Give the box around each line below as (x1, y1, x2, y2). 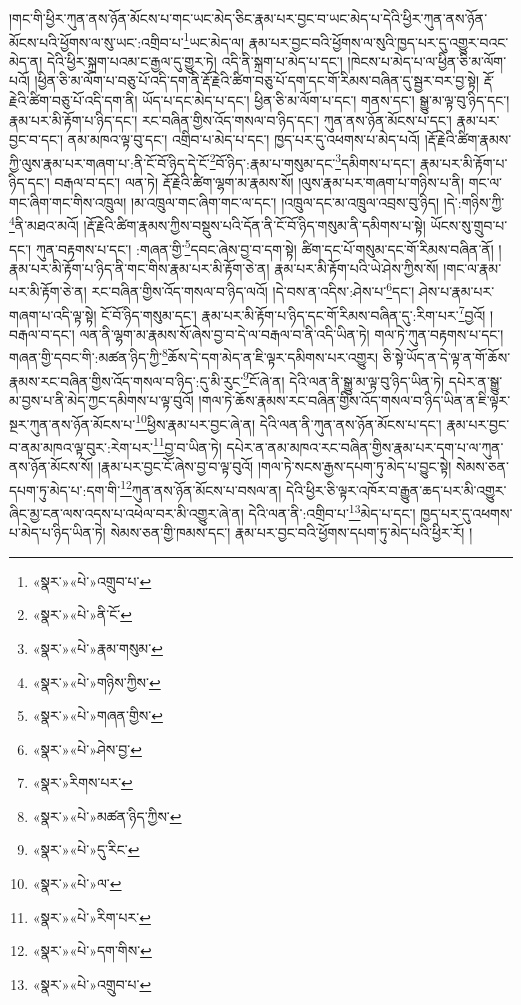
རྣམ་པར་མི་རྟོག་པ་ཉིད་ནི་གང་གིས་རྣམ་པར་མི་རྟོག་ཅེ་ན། (9, 257, 270, 278)
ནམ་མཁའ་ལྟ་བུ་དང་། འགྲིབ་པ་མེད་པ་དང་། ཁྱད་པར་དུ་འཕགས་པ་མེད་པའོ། (67, 129, 420, 150)
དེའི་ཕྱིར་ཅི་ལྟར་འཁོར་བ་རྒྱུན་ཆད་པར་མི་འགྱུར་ (286, 479, 507, 500)
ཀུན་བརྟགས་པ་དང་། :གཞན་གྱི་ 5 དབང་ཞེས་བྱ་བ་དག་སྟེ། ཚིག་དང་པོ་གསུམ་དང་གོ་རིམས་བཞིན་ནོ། (35, 235, 494, 259)
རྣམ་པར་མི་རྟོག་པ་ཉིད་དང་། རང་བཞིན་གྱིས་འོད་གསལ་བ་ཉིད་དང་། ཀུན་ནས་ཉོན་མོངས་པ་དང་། (9, 109, 452, 130)
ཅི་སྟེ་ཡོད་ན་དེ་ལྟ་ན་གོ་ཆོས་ (382, 347, 511, 368)
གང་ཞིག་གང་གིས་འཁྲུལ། (9, 191, 127, 212)
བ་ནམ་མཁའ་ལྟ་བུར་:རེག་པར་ (9, 436, 153, 457)
